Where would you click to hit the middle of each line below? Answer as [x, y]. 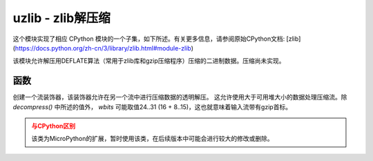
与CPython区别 [54, 126]
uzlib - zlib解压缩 [61, 18]
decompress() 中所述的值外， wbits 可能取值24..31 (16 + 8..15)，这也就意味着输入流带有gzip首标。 [152, 106]
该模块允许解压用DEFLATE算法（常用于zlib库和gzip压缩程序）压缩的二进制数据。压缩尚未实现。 [149, 61]
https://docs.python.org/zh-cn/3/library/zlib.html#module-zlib [103, 48]
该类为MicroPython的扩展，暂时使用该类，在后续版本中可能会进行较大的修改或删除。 [153, 139]
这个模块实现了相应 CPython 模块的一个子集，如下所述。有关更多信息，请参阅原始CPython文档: [149, 39]
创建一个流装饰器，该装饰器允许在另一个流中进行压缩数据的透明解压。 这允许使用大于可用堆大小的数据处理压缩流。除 [180, 97]
